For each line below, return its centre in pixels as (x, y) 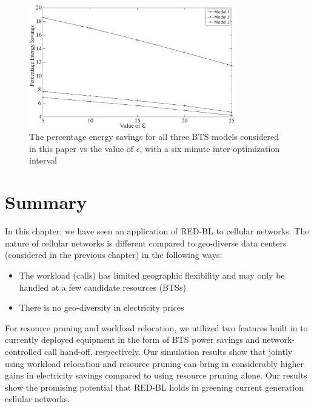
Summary (46, 202)
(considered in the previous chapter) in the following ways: (114, 255)
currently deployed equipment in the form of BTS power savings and (132, 339)
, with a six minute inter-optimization (210, 148)
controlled (23, 351)
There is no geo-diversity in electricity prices (102, 307)
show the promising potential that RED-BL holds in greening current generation (154, 387)
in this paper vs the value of (82, 148)
